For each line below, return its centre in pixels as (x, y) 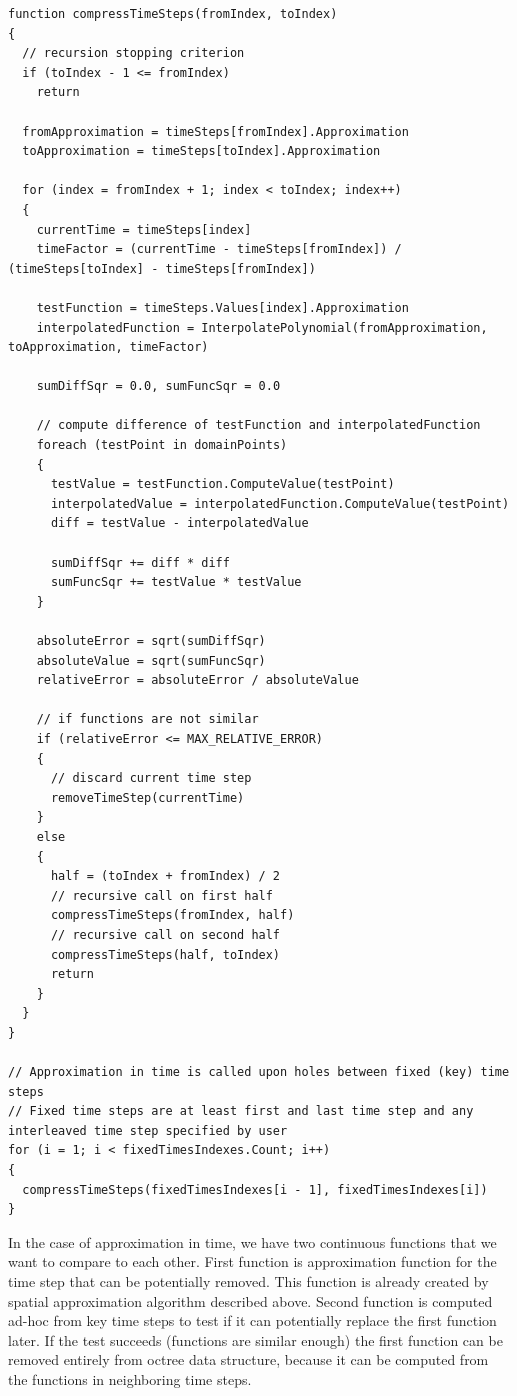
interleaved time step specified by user (148, 1130)
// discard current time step (151, 778)
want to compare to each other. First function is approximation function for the (252, 1261)
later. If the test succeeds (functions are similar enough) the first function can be (255, 1339)
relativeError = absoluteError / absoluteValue (197, 680)
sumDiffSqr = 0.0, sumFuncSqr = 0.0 (158, 386)
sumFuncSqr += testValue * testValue (176, 582)
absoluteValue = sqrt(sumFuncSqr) (151, 660)
